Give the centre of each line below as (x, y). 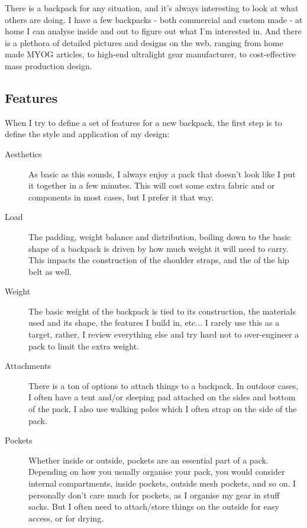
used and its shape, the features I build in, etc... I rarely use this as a (154, 323)
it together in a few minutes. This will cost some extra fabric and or (152, 185)
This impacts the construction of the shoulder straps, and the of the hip (159, 260)
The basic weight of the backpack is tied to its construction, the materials (162, 311)
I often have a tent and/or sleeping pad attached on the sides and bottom (162, 397)
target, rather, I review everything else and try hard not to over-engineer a (164, 334)
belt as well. (50, 271)
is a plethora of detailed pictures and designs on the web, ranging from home (144, 42)
